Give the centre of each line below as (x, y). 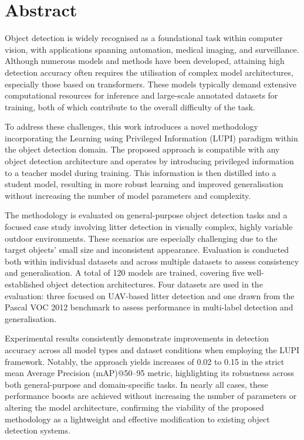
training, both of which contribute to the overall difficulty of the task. (130, 106)
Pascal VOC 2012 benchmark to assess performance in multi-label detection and (149, 307)
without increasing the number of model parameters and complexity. (128, 195)
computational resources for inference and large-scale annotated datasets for (141, 95)
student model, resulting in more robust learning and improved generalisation (144, 184)
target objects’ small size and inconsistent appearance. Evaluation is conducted (147, 250)
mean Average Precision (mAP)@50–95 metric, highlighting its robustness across (150, 373)
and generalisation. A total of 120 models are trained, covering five (125, 273)
